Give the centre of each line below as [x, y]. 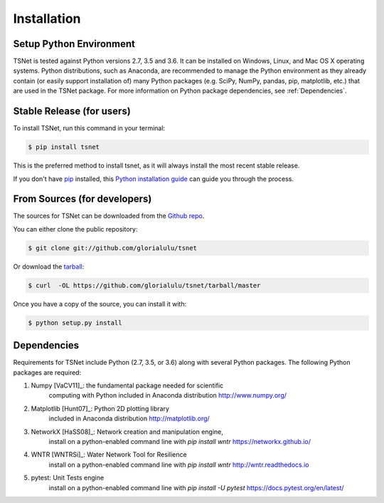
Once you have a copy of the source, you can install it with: [100, 304]
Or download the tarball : [49, 266]
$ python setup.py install [75, 323]
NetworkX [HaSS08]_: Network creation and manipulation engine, [127, 432]
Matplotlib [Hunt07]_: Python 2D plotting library [100, 408]
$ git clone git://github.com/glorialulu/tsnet [112, 248]
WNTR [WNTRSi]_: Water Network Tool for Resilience [109, 455]
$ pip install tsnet [64, 147]
